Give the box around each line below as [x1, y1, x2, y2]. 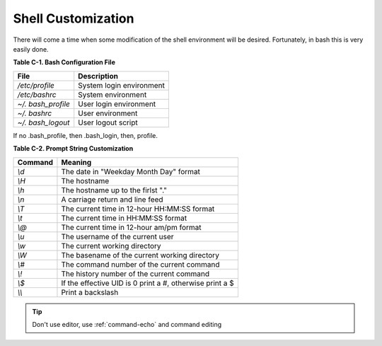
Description [78, 71, 118, 81]
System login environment [78, 80, 166, 90]
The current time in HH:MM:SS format [61, 213, 187, 223]
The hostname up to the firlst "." [61, 185, 168, 195]
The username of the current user [61, 231, 174, 241]
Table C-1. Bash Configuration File [13, 58, 116, 67]
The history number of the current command [61, 269, 210, 279]
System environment [78, 89, 147, 99]
